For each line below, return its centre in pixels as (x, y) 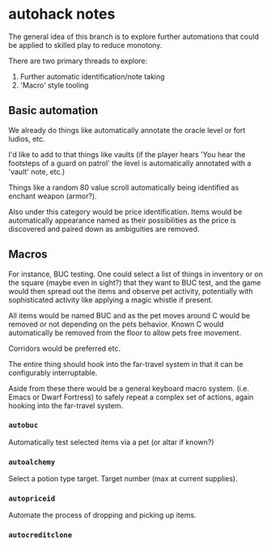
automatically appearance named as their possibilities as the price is (123, 220)
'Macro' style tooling (54, 85)
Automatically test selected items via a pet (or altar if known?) (111, 441)
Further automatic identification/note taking (92, 76)
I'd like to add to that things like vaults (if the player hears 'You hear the (127, 154)
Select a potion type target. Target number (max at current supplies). (123, 479)
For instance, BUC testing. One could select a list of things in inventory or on (136, 274)
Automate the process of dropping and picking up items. (102, 515)
